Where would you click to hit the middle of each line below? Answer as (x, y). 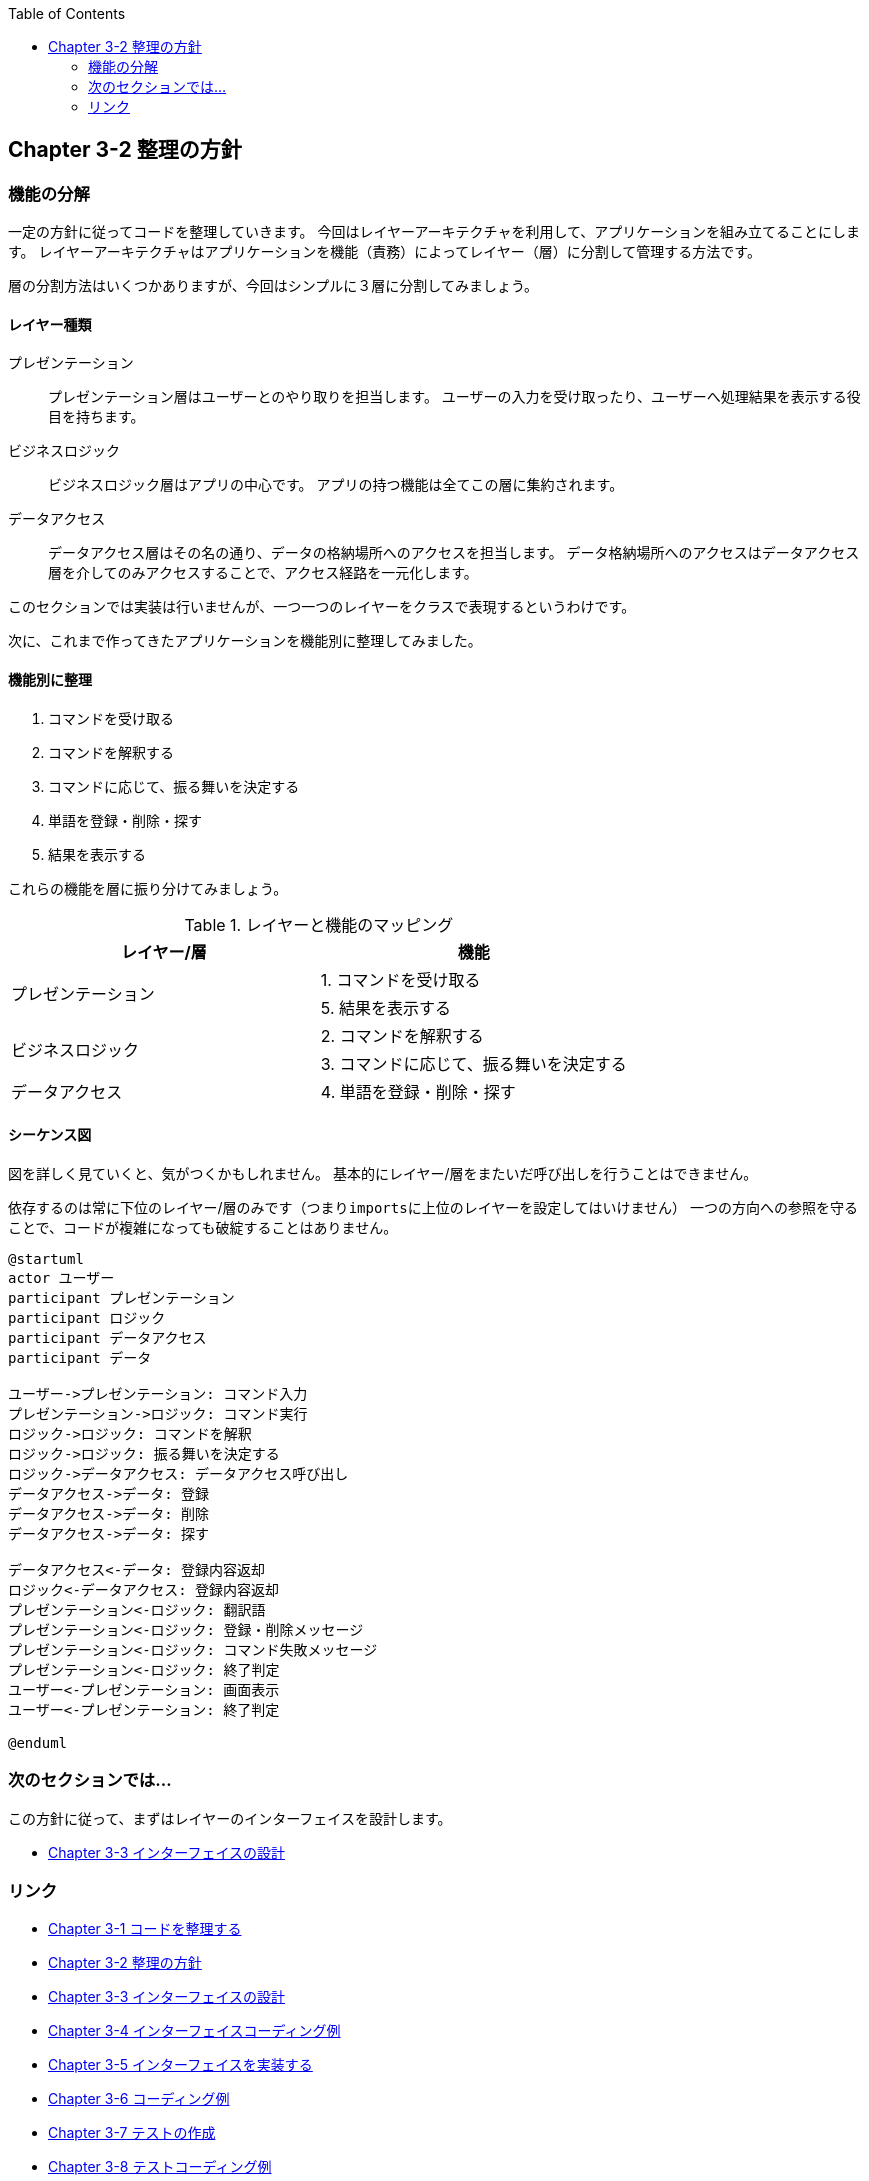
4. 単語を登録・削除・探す (418, 1091)
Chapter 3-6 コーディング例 (139, 2099)
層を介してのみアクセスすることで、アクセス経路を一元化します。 (263, 573)
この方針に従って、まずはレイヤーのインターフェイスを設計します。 (230, 1818)
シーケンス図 (50, 1135)
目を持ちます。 (96, 417)
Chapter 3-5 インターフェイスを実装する (180, 2065)
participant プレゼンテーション (121, 1297)
